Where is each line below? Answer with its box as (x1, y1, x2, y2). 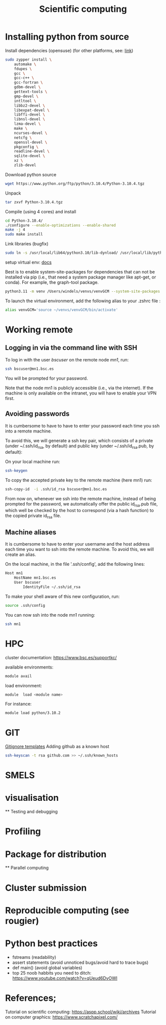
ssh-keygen (5, 468, 28, 473)
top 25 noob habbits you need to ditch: (12, 970, 91, 976)
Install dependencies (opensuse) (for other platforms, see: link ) (5, 47, 133, 53)
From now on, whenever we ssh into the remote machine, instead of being (5, 496, 156, 502)
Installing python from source (5, 31, 129, 42)
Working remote (5, 324, 73, 335)
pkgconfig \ (14, 144, 39, 149)
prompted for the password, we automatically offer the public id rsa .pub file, (5, 501, 158, 508)
